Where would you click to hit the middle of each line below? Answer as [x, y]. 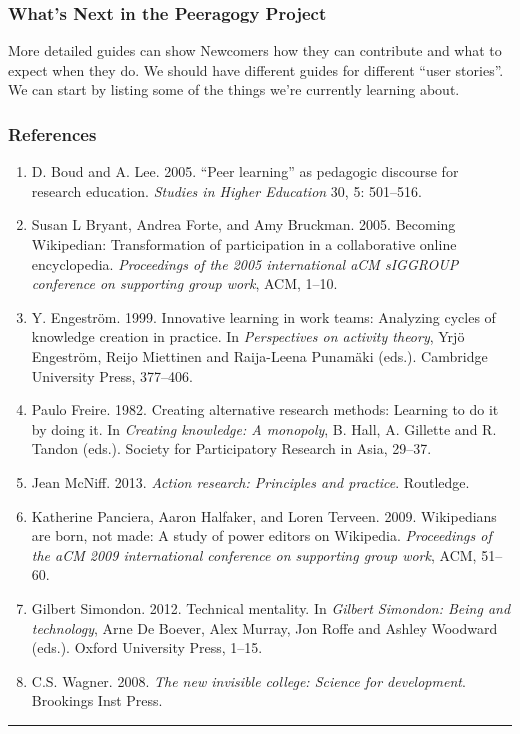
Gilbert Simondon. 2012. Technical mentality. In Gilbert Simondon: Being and [271, 607]
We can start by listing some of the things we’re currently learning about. [234, 89]
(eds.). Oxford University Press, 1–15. [147, 647]
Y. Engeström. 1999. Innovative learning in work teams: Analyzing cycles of [263, 316]
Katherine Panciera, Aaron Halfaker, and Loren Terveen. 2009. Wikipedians [264, 515]
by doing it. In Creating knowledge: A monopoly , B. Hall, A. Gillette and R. [264, 428]
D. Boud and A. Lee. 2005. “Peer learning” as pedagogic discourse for [245, 171]
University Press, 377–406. [112, 375]
